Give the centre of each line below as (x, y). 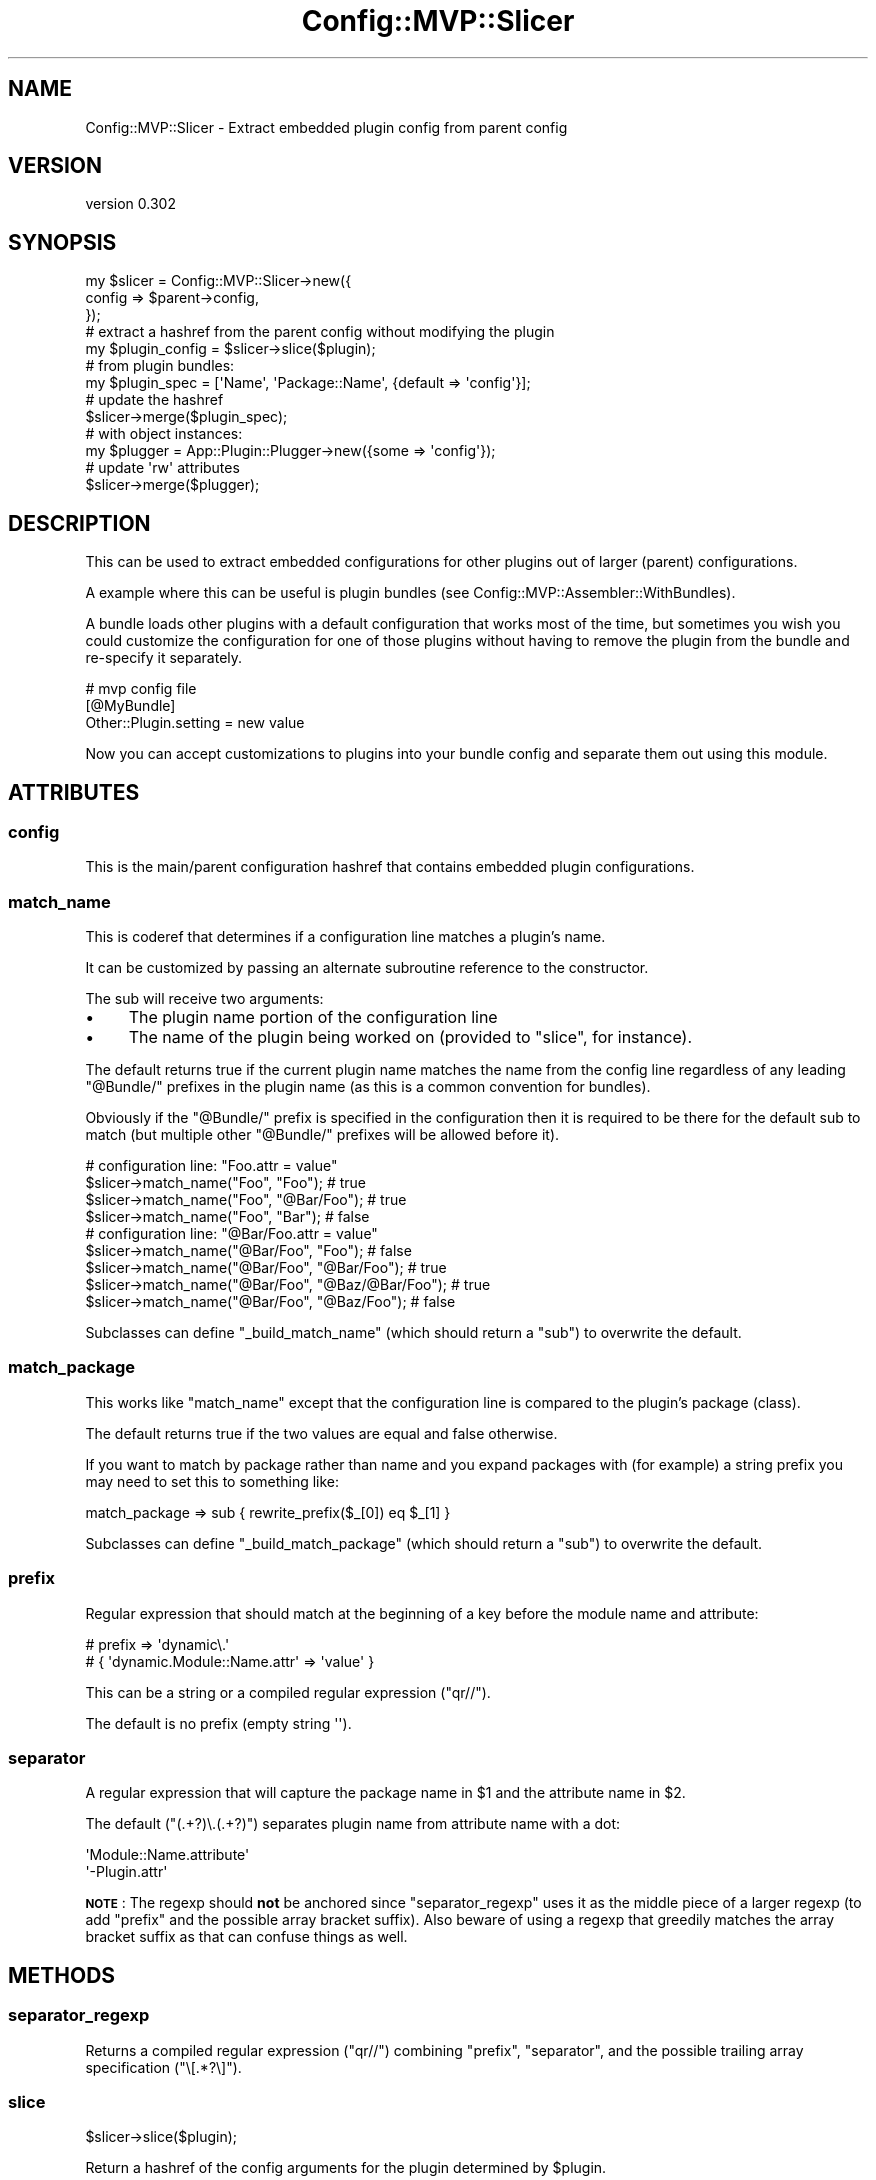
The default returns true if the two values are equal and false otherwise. (321, 1433)
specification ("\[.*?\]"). (163, 2067)
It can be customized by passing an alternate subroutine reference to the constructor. (367, 968)
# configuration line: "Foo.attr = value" (211, 1166)
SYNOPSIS (62, 242)
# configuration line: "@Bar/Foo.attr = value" (231, 1234)
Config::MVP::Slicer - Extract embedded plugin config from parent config (326, 127)
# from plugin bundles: (160, 366)
